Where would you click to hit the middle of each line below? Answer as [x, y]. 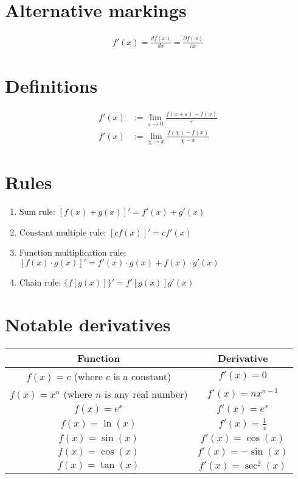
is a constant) [142, 376]
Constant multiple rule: [63, 232]
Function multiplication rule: [73, 252]
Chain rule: [40, 282]
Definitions [51, 86]
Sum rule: [37, 211]
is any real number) [146, 394]
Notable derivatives [88, 324]
